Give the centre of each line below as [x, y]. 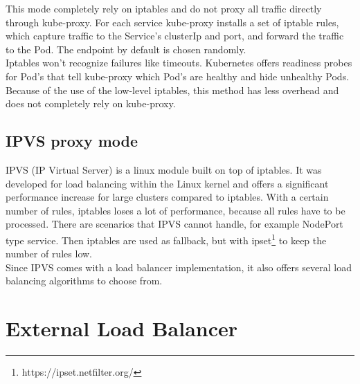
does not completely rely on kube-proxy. [91, 103]
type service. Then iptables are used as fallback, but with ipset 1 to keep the [166, 239]
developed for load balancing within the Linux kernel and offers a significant [167, 183]
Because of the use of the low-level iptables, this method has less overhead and [172, 90]
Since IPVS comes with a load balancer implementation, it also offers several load [179, 267]
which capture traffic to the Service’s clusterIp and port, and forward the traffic [175, 36]
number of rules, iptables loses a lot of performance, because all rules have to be [175, 210]
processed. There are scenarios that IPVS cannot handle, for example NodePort [174, 224]
